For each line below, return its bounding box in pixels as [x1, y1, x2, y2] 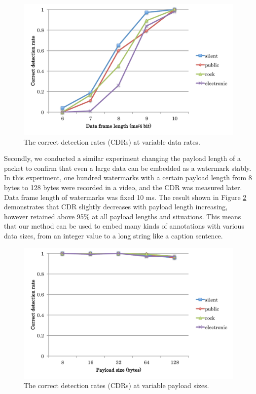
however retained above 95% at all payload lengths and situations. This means [4, 211, 241, 221]
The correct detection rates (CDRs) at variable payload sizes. [24, 380, 209, 391]
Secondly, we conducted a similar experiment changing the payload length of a [4, 153, 241, 163]
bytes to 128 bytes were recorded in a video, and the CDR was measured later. [4, 182, 242, 192]
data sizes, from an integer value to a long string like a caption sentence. [4, 230, 223, 240]
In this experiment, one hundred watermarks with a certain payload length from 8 [4, 172, 252, 183]
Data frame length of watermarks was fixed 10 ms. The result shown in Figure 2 [4, 192, 247, 202]
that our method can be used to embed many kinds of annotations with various [4, 221, 244, 231]
